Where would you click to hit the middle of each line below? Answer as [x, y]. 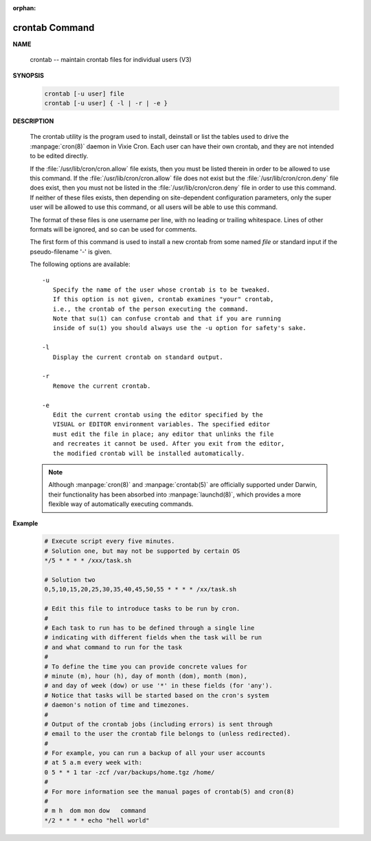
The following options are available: [80, 264]
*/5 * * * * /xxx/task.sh [88, 561]
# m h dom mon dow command [95, 811]
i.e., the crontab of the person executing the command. [150, 309]
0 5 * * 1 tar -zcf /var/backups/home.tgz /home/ [130, 772]
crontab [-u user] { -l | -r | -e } [106, 103]
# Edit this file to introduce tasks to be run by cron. [142, 609]
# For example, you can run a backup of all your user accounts [155, 753]
